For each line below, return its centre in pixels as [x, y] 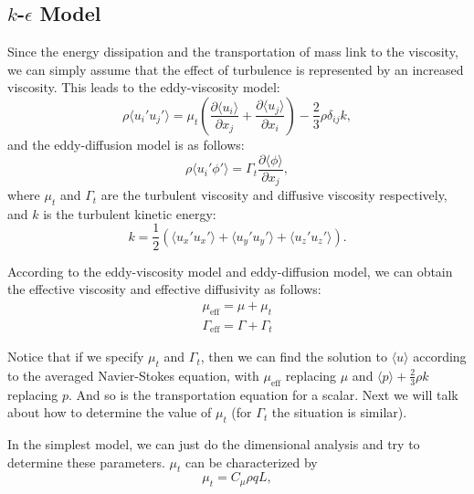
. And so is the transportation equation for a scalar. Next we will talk [263, 394]
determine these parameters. [86, 462]
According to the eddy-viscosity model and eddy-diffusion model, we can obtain [230, 271]
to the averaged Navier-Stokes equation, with [133, 375]
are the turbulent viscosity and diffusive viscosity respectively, [274, 195]
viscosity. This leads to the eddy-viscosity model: [144, 87]
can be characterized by [252, 462]
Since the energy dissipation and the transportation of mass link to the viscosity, [233, 52]
